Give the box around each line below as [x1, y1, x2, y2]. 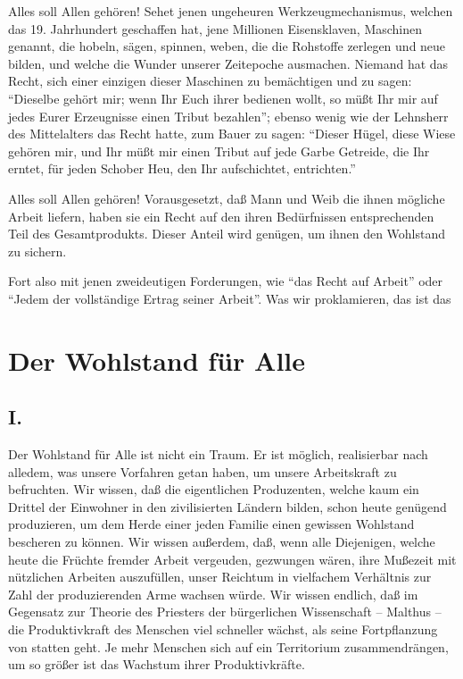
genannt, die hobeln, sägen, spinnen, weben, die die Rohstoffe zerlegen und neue [8, 37, 446, 55]
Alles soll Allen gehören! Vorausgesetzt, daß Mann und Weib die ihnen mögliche [8, 189, 445, 207]
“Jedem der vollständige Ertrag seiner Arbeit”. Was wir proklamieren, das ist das [8, 289, 451, 307]
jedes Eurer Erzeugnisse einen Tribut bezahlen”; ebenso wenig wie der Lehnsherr [8, 106, 449, 125]
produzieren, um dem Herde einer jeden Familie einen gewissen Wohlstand [8, 515, 415, 533]
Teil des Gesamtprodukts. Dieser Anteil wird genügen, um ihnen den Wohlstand [8, 224, 446, 243]
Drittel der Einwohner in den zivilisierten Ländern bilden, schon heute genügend [8, 497, 447, 516]
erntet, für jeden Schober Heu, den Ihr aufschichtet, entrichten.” [8, 159, 356, 178]
